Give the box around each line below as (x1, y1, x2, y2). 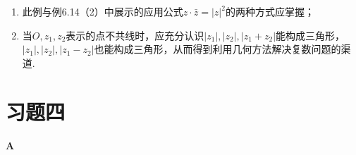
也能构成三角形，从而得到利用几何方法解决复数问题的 (94, 42, 341, 56)
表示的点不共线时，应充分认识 (66, 27, 204, 42)
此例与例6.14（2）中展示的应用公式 (22, 4, 183, 18)
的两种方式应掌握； (225, 4, 314, 18)
